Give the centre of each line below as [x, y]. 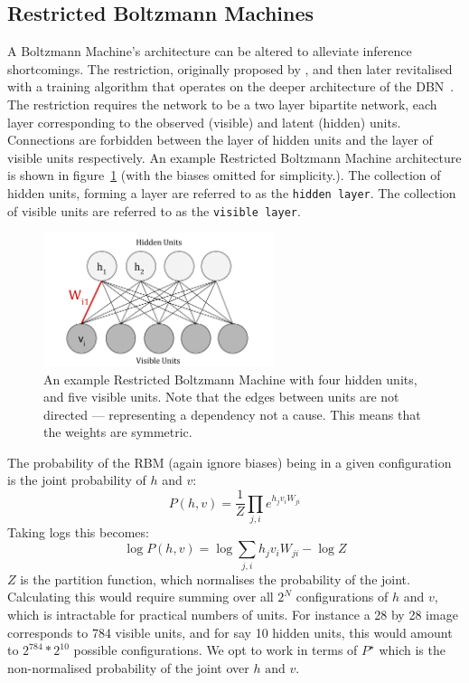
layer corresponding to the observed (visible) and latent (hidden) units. [204, 122]
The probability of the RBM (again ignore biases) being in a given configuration [230, 462]
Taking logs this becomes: [78, 531]
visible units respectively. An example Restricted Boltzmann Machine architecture [234, 157]
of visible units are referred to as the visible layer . [154, 210]
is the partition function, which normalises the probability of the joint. [215, 579]
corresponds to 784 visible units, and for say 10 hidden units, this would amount [230, 632]
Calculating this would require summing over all [141, 597]
